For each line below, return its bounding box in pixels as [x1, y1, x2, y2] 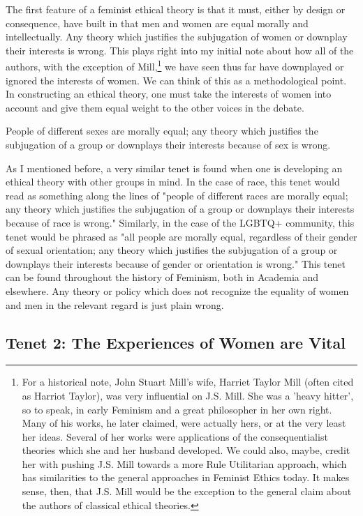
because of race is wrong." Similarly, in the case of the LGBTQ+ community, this [6, 215, 355, 229]
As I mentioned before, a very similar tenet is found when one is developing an [6, 160, 343, 175]
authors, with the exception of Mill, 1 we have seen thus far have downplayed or [6, 57, 344, 74]
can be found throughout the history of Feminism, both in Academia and [6, 270, 319, 284]
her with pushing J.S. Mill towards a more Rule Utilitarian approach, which [22, 456, 347, 471]
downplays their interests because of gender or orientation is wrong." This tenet [6, 256, 346, 271]
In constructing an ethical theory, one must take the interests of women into [6, 86, 332, 101]
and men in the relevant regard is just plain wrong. [6, 297, 224, 312]
